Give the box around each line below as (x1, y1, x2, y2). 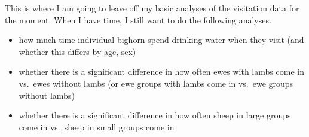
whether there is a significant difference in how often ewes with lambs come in (19, 65, 304, 78)
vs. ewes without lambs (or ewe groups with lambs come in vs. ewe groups (19, 77, 293, 89)
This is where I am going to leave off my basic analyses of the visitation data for (5, 2, 299, 14)
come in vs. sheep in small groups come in (19, 120, 175, 133)
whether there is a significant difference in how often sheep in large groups (19, 109, 291, 121)
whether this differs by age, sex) (19, 45, 136, 57)
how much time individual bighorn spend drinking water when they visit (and (19, 34, 304, 46)
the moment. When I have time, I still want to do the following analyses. (5, 13, 271, 26)
